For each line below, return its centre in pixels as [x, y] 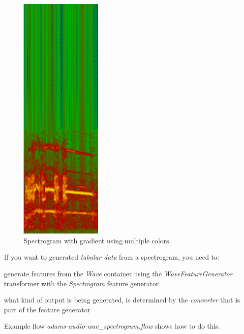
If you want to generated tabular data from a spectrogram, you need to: [112, 257]
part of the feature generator [47, 309]
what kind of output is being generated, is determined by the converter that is [122, 300]
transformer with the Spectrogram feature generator [81, 283]
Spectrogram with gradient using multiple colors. [97, 240]
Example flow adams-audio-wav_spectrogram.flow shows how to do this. [112, 326]
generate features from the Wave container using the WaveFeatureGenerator [118, 274]
